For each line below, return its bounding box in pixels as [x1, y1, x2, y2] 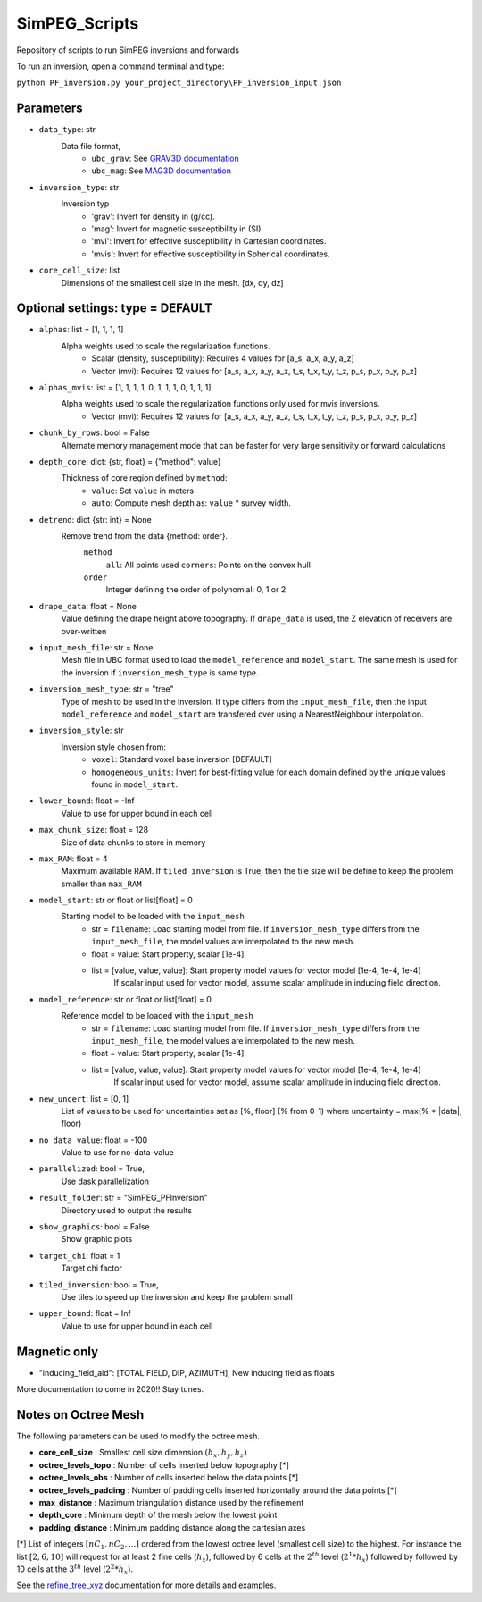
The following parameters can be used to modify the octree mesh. [16, 1430, 261, 1441]
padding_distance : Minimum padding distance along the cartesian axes [38, 1522, 306, 1532]
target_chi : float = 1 [38, 1250, 120, 1261]
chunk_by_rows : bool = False [38, 427, 151, 438]
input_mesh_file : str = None [38, 642, 154, 653]
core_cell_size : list [38, 264, 120, 276]
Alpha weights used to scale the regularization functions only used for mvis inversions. [61, 398, 380, 409]
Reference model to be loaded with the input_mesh [61, 1011, 253, 1021]
